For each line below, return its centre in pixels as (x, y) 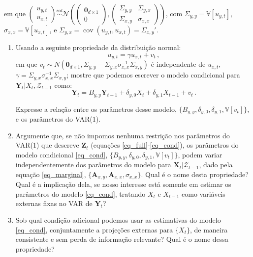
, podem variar (200, 154)
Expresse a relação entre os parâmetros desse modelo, (96, 109)
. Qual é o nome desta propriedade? (195, 174)
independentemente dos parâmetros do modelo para (93, 165)
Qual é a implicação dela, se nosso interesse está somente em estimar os (123, 184)
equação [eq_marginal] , (51, 174)
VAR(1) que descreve (47, 145)
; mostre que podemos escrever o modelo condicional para (153, 75)
